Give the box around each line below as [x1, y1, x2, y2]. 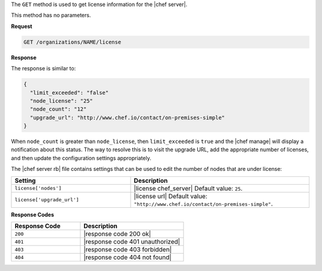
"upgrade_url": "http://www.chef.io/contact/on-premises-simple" [30, 114, 225, 121]
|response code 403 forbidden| [83, 245, 172, 254]
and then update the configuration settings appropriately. [11, 154, 151, 161]
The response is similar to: [11, 65, 76, 72]
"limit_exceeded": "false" [30, 89, 109, 96]
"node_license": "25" [30, 97, 94, 104]
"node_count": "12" [30, 106, 87, 113]
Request [11, 23, 33, 30]
